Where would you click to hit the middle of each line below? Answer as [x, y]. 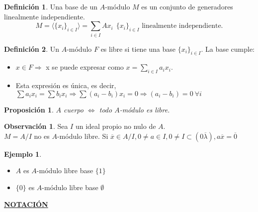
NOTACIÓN [26, 204]
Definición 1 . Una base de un [51, 6]
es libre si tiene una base [138, 49]
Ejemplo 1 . [23, 154]
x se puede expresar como [85, 67]
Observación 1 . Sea [36, 126]
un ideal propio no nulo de [116, 126]
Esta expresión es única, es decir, [66, 85]
